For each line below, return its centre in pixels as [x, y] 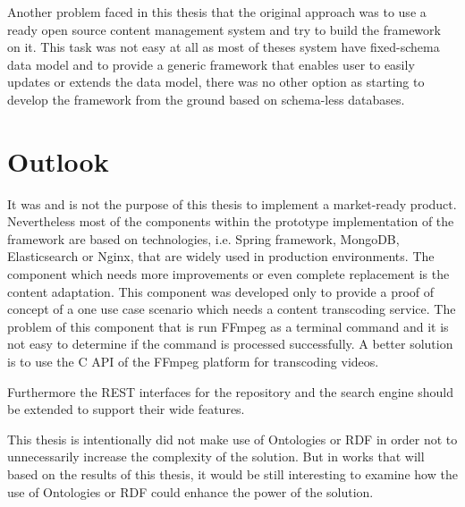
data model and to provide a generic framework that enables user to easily [211, 64]
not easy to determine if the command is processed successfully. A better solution [230, 344]
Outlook [58, 161]
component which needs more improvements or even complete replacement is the [228, 274]
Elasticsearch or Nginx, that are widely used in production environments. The [221, 256]
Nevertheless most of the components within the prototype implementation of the [231, 221]
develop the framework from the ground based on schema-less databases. [206, 99]
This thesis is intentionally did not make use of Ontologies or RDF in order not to [232, 439]
